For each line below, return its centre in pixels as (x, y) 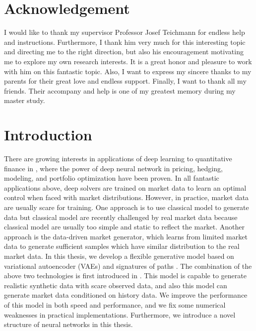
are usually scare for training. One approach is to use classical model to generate (127, 207)
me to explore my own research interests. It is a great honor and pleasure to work (128, 61)
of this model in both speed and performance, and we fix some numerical (115, 304)
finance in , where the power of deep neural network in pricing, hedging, (113, 168)
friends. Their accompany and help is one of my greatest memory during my (120, 90)
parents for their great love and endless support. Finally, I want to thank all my (125, 81)
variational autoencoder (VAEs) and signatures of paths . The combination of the (128, 266)
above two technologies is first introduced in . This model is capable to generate (125, 276)
